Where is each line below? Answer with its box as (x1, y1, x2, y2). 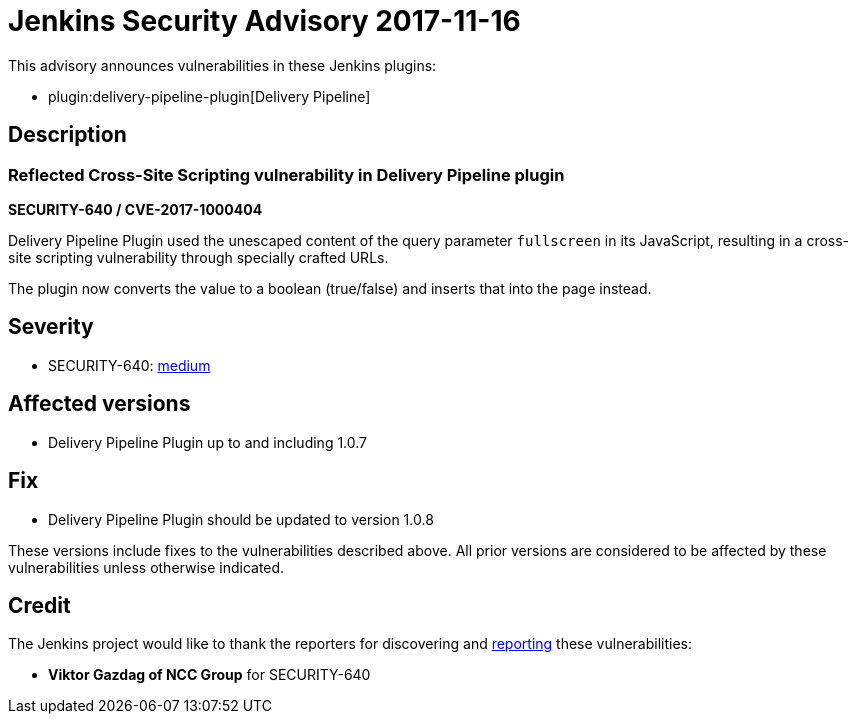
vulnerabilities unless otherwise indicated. (8, 558, 285, 576)
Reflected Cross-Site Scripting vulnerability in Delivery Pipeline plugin (8, 164, 565, 185)
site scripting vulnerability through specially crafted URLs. (8, 248, 389, 266)
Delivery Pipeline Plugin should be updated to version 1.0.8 (48, 510, 434, 528)
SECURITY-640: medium (48, 356, 211, 374)
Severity (8, 314, 94, 340)
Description (8, 122, 127, 148)
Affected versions (8, 391, 191, 417)
